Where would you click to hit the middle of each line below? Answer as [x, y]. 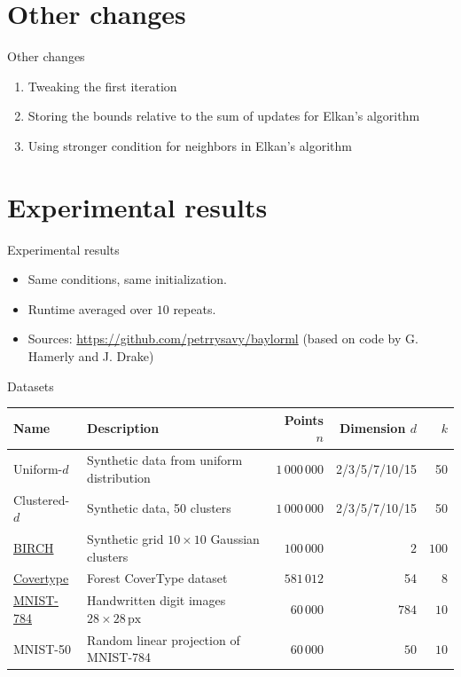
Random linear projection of [164, 639]
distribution [119, 477]
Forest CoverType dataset [157, 578]
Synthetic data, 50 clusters [159, 508]
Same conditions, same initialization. [127, 279]
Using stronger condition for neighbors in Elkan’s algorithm [190, 145]
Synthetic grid [125, 539]
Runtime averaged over [90, 308]
